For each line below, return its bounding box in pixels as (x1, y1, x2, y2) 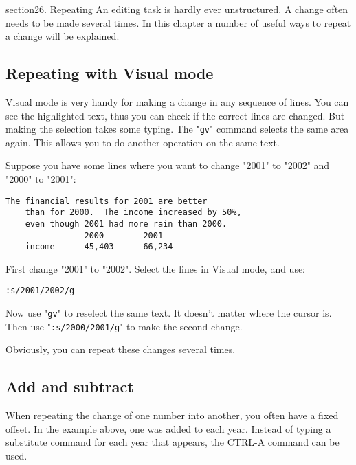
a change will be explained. (5, 29, 120, 43)
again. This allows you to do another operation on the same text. (5, 135, 280, 149)
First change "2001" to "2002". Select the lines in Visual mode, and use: (5, 261, 306, 275)
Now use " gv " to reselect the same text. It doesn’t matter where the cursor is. (5, 306, 332, 320)
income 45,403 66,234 (25, 242, 173, 252)
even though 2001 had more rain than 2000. (25, 218, 227, 229)
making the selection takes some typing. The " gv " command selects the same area (5, 122, 349, 136)
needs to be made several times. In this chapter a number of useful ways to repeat (5, 15, 351, 30)
